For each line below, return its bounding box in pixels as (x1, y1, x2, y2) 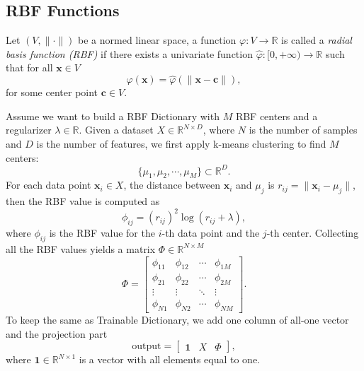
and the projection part (6, 326, 108, 341)
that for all (6, 60, 53, 75)
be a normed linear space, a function (78, 33, 237, 47)
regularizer (6, 122, 52, 137)
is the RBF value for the (49, 225, 155, 240)
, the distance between (123, 177, 220, 192)
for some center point (6, 85, 98, 100)
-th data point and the (161, 225, 260, 240)
